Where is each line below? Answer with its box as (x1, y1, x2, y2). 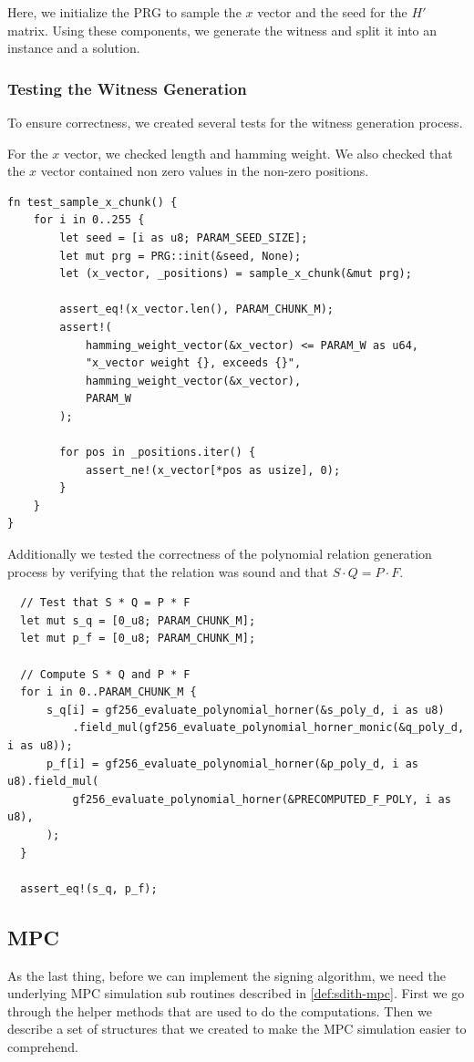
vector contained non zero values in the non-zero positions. (40, 161, 369, 180)
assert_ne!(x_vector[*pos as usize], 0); (85, 463, 341, 477)
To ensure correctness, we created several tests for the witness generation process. (7, 113, 463, 131)
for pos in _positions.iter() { (59, 446, 256, 459)
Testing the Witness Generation (7, 77, 247, 99)
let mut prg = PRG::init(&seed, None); (59, 249, 302, 263)
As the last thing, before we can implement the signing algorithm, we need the (7, 965, 446, 985)
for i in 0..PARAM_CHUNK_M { (20, 686, 197, 699)
